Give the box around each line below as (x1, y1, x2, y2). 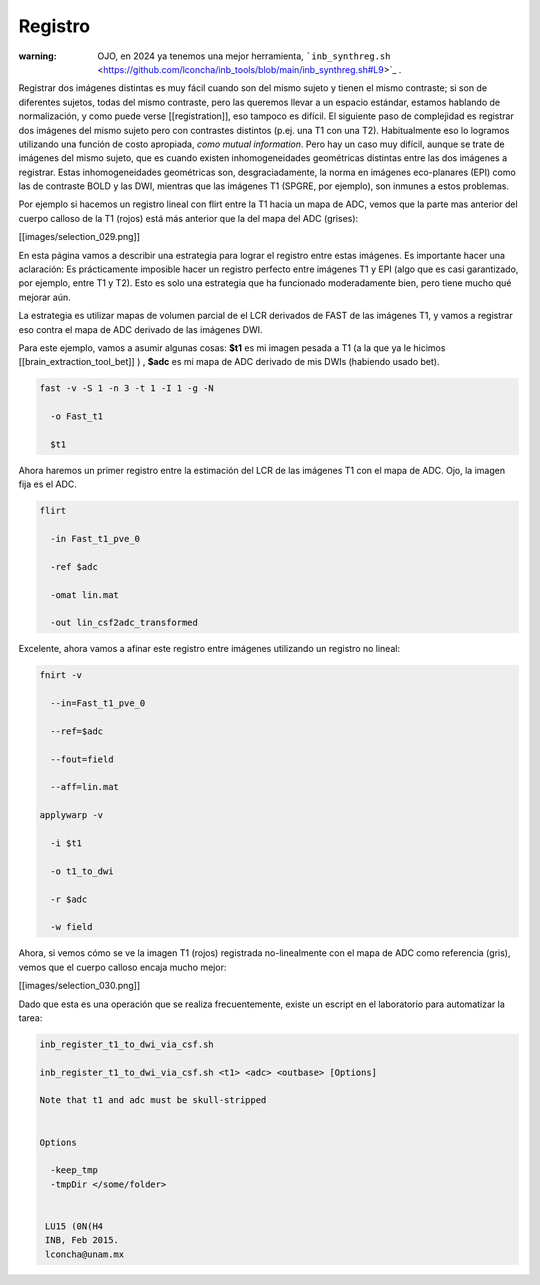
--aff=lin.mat (50, 781, 120, 793)
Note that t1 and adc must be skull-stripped (39, 1095, 267, 1106)
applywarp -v (39, 810, 104, 821)
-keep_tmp (50, 1165, 99, 1176)
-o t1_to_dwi (50, 865, 114, 877)
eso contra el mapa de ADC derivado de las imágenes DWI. (18, 323, 263, 335)
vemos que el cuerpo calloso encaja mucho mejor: (18, 961, 227, 973)
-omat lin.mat (50, 589, 120, 600)
